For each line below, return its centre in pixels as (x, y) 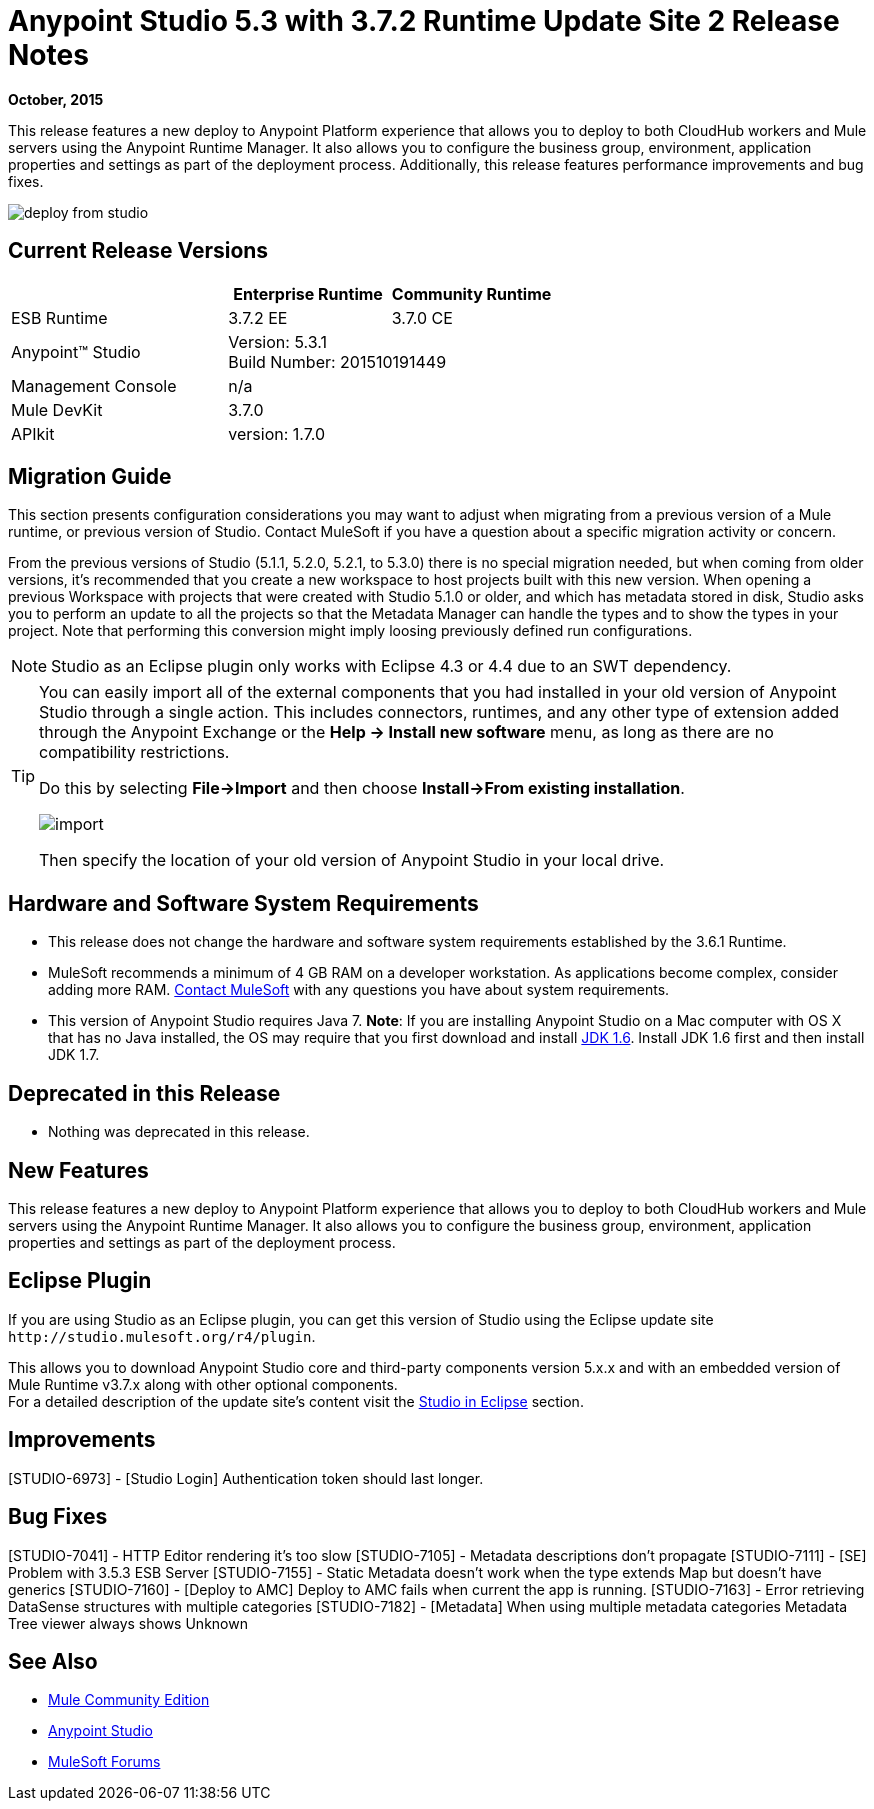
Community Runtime (471, 293)
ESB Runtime (59, 317)
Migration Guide (90, 477)
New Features (78, 1170)
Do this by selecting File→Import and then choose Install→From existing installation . (362, 788)
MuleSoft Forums (104, 1762)
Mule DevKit (57, 409)
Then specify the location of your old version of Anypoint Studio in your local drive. (352, 860)
